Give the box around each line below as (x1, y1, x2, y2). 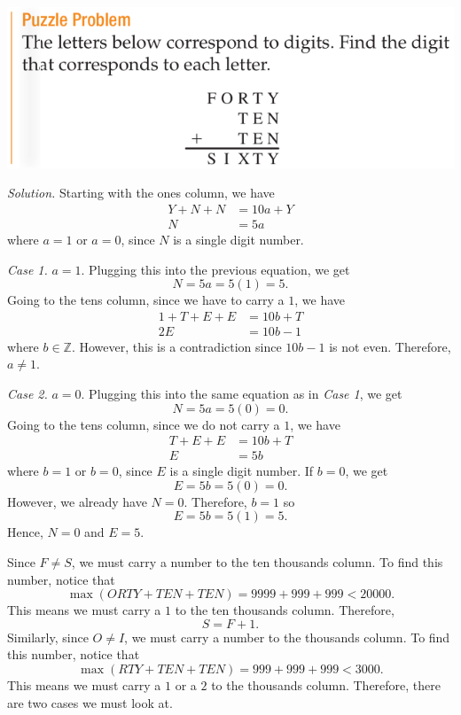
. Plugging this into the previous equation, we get (81, 260, 350, 278)
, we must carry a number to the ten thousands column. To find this (71, 553, 443, 571)
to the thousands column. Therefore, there (211, 675, 441, 694)
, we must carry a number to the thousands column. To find (124, 627, 450, 646)
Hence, (7, 523, 43, 541)
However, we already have (7, 492, 147, 510)
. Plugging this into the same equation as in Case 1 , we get (81, 384, 402, 402)
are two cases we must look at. (7, 693, 173, 711)
